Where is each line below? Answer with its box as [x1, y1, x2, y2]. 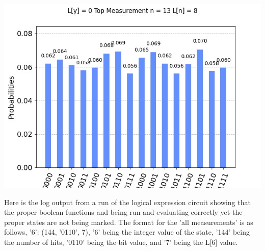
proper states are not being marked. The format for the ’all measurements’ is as [4, 216, 253, 227]
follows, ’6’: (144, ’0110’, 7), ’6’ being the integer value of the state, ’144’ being [4, 227, 250, 237]
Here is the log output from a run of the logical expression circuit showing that [4, 196, 251, 207]
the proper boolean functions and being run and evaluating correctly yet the [4, 207, 243, 217]
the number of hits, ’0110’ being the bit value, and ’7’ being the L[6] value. [4, 236, 238, 247]
